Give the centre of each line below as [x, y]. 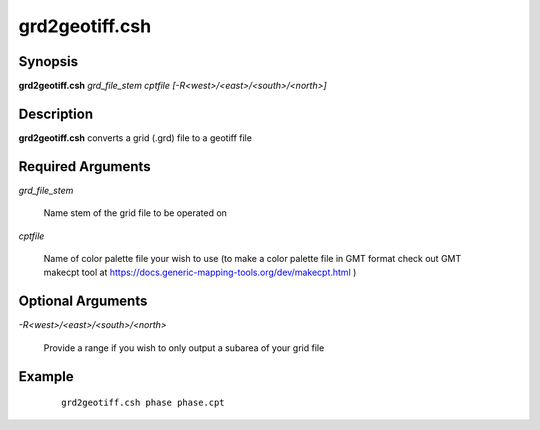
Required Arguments [84, 166]
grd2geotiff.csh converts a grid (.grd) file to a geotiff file [135, 137]
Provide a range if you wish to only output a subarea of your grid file [184, 347]
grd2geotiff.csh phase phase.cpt [143, 403]
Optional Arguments [83, 301]
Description [56, 113]
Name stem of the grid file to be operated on [135, 213]
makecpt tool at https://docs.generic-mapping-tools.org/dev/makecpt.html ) [200, 272]
